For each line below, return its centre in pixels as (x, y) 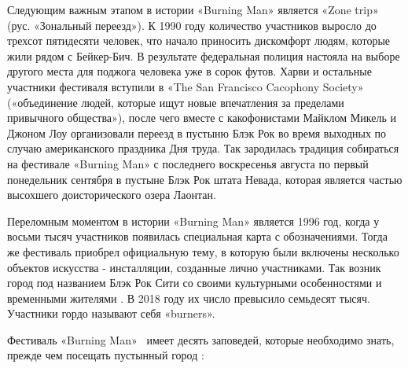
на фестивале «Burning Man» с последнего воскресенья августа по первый (188, 163)
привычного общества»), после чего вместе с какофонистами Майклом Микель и (202, 118)
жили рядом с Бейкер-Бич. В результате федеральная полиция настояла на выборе (204, 55)
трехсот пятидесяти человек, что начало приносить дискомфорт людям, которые (199, 40)
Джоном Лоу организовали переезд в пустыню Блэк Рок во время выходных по (197, 132)
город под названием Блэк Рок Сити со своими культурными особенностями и (195, 283)
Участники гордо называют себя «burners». (111, 313)
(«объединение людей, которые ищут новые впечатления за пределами (176, 102)
